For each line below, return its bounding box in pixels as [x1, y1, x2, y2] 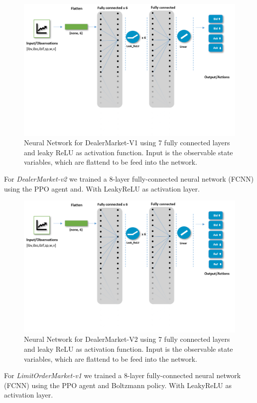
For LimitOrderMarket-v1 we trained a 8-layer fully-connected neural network [4, 370, 241, 381]
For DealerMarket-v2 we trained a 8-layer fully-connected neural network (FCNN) [4, 173, 254, 184]
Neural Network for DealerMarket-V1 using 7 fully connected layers [24, 137, 230, 148]
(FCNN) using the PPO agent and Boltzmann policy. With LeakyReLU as [4, 380, 232, 390]
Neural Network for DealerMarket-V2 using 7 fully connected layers [24, 334, 230, 344]
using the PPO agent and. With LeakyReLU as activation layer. [4, 183, 200, 194]
